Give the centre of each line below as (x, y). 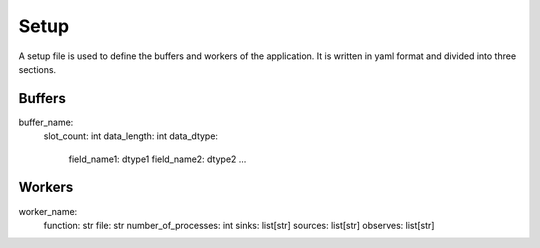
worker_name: (48, 211)
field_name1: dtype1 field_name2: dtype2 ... (157, 159)
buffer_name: (46, 122)
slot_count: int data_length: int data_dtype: (131, 136)
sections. (37, 69)
